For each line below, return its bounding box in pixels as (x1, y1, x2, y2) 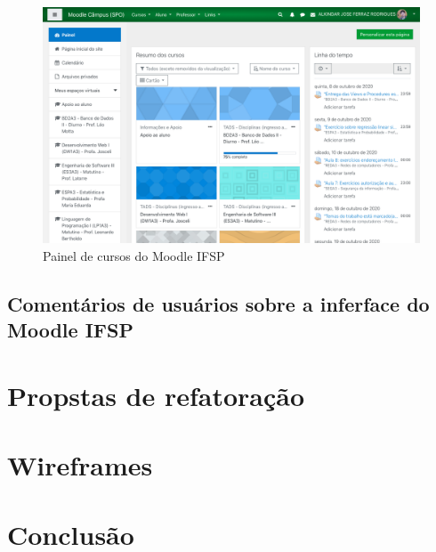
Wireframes (7, 446, 153, 483)
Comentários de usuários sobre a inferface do (7, 289, 430, 317)
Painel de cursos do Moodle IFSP (43, 246, 225, 264)
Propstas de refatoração (7, 377, 305, 413)
